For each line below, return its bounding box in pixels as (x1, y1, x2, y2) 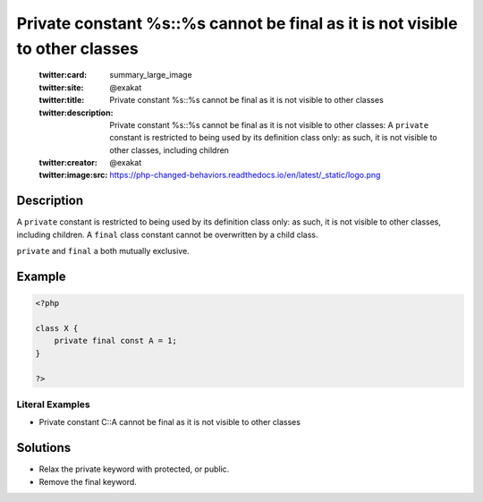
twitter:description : (38, 107, 114, 118)
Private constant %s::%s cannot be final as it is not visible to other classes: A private (109, 119, 429, 130)
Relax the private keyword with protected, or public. (38, 464, 230, 474)
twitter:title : (38, 95, 85, 106)
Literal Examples (16, 398, 90, 411)
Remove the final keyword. (38, 476, 138, 487)
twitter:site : (38, 81, 84, 93)
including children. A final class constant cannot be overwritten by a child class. (16, 229, 318, 240)
